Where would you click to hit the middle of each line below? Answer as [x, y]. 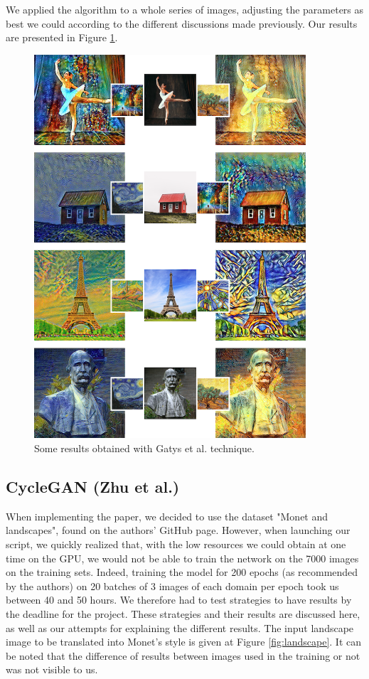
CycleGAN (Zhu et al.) [93, 487]
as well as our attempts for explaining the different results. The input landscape [180, 627]
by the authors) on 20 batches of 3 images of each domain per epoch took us [172, 586]
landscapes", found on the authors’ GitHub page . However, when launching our [178, 530]
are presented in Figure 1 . [62, 37]
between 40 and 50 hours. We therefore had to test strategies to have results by [179, 600]
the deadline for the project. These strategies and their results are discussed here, [183, 614]
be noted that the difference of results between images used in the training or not [183, 655]
